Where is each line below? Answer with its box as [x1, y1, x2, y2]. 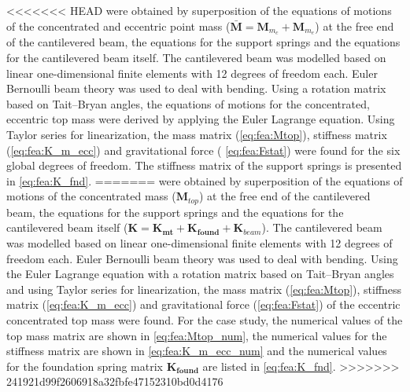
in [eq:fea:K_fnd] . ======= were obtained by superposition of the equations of [6, 172, 403, 189]
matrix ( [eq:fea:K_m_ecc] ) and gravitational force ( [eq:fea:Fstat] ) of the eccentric [6, 296, 401, 313]
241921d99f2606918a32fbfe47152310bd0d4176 [6, 373, 223, 390]
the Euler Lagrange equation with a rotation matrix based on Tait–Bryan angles [6, 266, 394, 282]
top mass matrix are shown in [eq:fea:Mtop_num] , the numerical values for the [6, 327, 387, 343]
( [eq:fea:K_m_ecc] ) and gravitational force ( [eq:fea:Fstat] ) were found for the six [6, 141, 401, 158]
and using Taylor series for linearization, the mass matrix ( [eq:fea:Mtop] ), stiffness [6, 280, 402, 297]
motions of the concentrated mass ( [6, 188, 176, 204]
